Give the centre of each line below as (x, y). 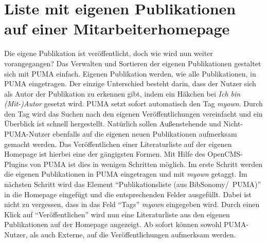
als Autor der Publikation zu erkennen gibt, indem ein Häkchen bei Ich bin (122, 93)
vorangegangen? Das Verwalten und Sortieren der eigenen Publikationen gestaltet (133, 63)
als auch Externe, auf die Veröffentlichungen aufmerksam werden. (133, 234)
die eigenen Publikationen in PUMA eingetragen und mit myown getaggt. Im (126, 174)
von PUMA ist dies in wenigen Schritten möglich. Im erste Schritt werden (146, 164)
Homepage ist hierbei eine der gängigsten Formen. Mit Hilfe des (105, 154)
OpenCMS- (225, 154)
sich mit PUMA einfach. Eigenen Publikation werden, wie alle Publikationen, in (130, 73)
